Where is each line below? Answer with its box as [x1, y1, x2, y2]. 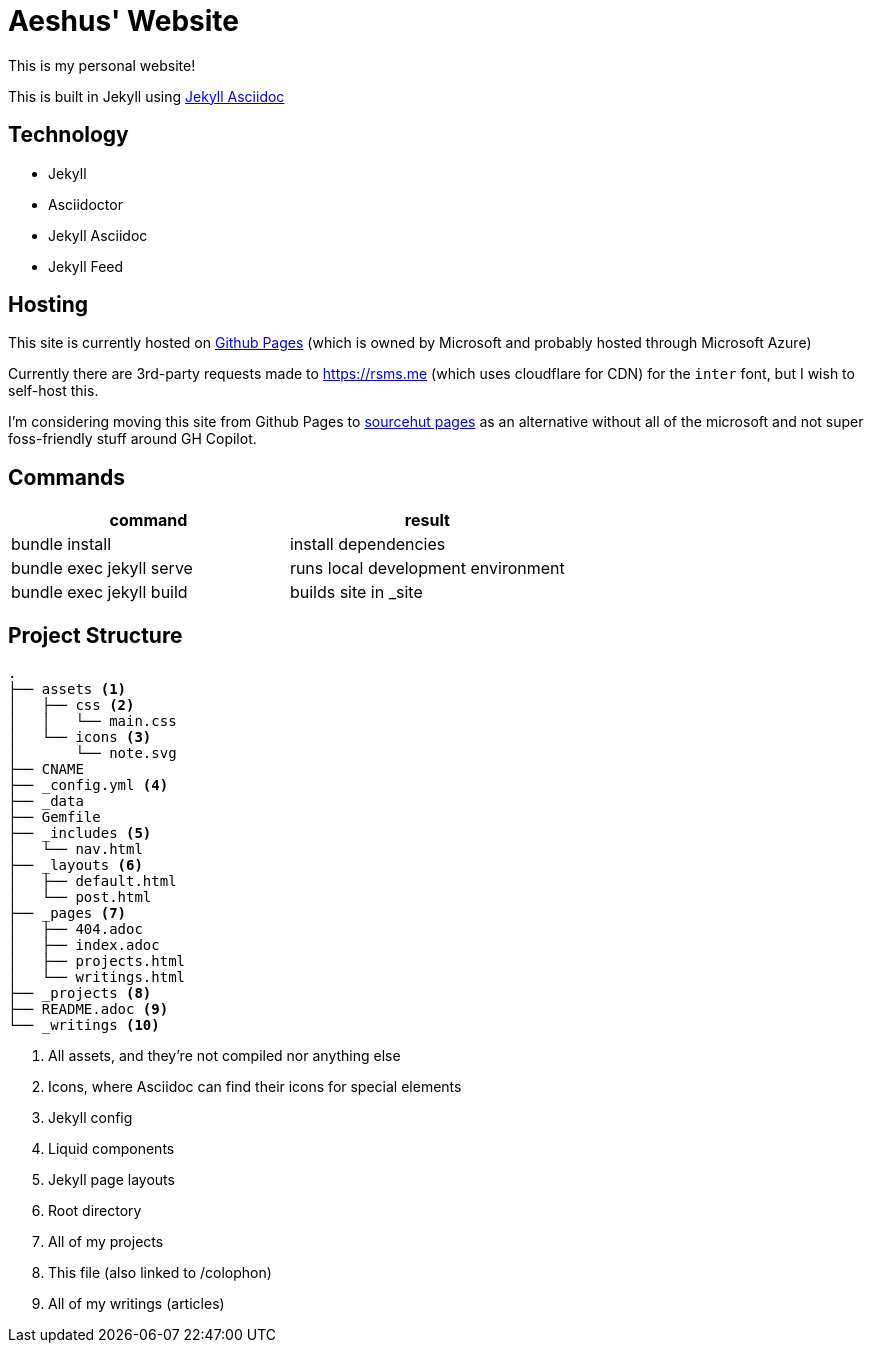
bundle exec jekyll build [11, 582, 188, 603]
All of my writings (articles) [48, 1295, 225, 1313]
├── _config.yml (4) [8, 777, 169, 794]
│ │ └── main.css [8, 713, 177, 730]
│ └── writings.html [8, 969, 186, 986]
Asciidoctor [48, 195, 123, 213]
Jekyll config [48, 1109, 133, 1127]
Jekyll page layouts [48, 1171, 175, 1189]
